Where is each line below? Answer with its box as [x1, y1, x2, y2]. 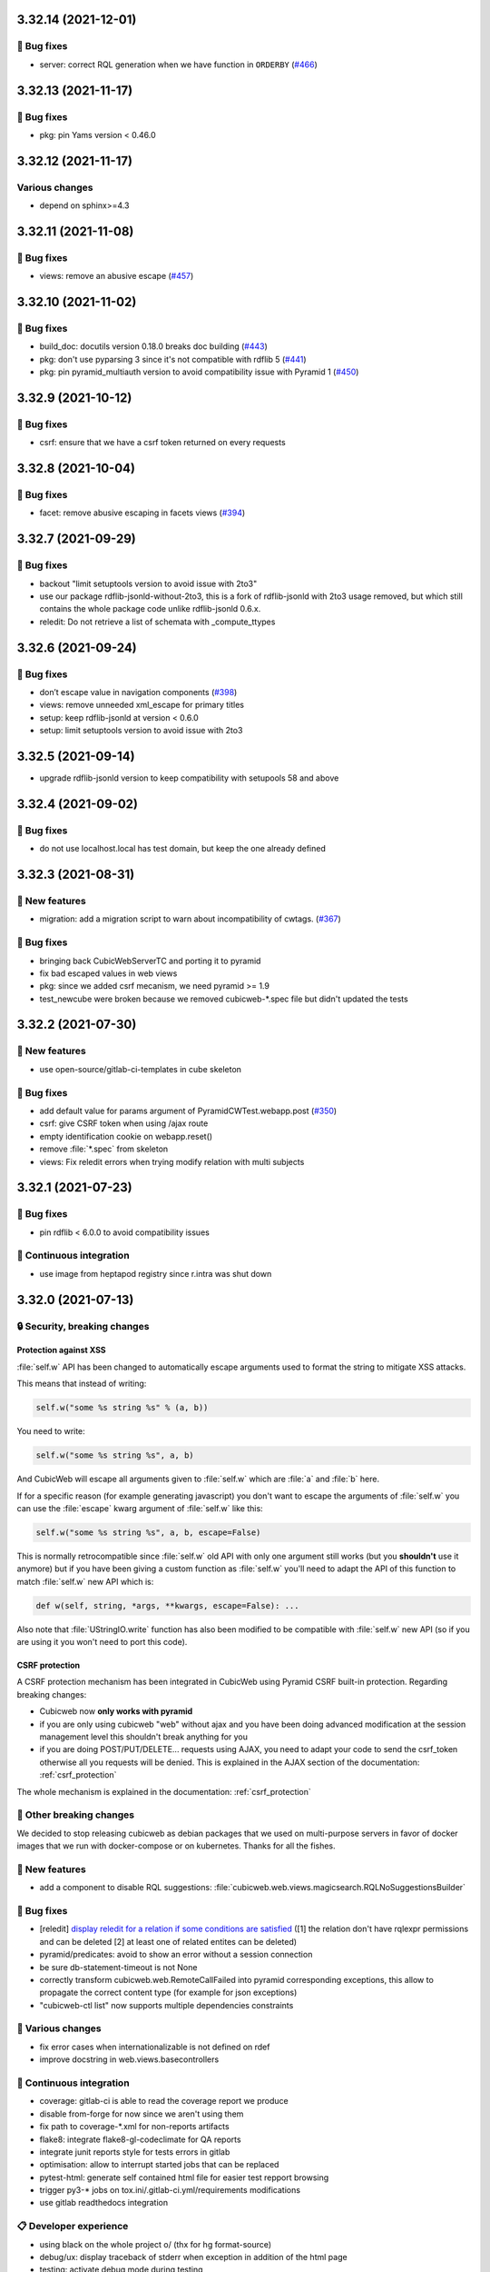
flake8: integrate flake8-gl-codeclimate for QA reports [39, 2134, 241, 2145]
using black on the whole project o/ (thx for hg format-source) [39, 2238, 272, 2249]
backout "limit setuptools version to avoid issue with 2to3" [39, 578, 258, 589]
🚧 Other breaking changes [16, 1809, 135, 1821]
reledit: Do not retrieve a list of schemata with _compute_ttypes [39, 616, 276, 627]
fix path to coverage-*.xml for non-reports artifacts [39, 2121, 230, 2132]
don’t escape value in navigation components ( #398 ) [39, 686, 238, 697]
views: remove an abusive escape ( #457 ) [39, 271, 194, 282]
